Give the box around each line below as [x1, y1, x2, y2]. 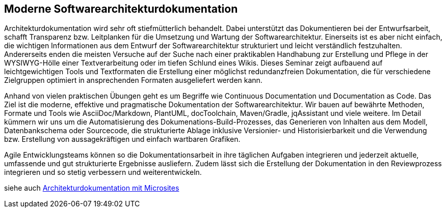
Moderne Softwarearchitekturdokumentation [4, 3, 238, 15]
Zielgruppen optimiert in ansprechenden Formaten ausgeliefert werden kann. [4, 76, 263, 85]
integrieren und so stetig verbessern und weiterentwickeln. [4, 168, 202, 177]
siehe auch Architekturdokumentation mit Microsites [4, 184, 179, 193]
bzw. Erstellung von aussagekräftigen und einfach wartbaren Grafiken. [4, 135, 241, 144]
